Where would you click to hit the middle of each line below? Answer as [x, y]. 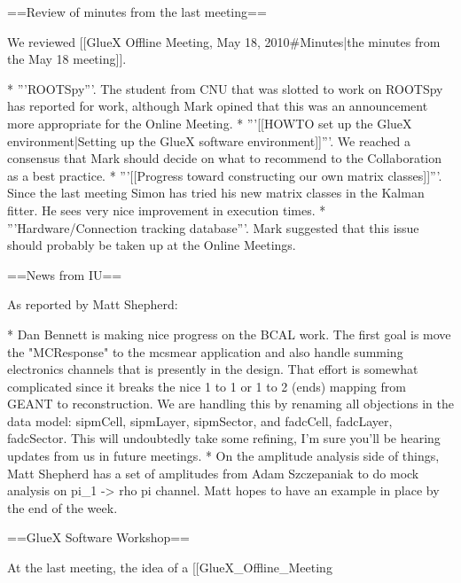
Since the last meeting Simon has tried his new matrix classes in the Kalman [216, 193]
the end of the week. [63, 507]
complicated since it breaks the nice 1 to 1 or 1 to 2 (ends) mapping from [207, 386]
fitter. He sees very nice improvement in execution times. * [167, 210]
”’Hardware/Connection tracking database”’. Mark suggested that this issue [213, 227]
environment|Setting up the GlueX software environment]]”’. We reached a [209, 140]
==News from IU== [65, 274]
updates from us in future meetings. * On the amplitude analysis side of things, [223, 456]
